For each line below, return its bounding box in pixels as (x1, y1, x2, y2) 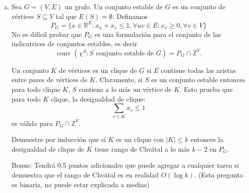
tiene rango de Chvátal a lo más (95, 143, 190, 154)
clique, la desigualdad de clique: (51, 93, 146, 104)
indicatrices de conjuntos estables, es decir (11, 38, 137, 49)
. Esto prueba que (179, 84, 233, 94)
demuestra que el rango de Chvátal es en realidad (11, 169, 159, 179)
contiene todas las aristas (161, 65, 236, 75)
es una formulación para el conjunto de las (95, 29, 221, 39)
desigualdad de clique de (11, 143, 84, 154)
